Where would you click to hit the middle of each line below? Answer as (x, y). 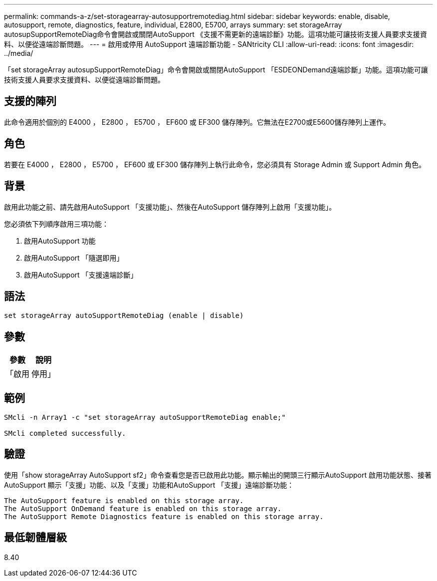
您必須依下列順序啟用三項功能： (56, 224)
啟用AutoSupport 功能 (60, 241)
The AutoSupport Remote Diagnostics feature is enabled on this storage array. (164, 516)
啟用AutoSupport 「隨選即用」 (74, 258)
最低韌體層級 (35, 538)
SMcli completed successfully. (65, 434)
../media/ (19, 53)
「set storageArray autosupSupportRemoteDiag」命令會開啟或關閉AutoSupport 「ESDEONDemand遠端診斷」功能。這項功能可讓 (216, 70)
